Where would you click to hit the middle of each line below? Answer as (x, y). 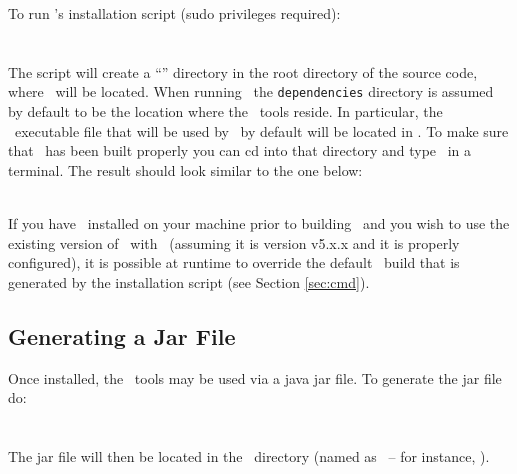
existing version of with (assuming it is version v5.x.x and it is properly (234, 242)
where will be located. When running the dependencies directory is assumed (251, 91)
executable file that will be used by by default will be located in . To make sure (261, 130)
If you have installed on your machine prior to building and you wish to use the (259, 223)
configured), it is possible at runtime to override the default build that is (234, 262)
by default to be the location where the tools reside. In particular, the (225, 111)
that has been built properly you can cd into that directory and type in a (240, 150)
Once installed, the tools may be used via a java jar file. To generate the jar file (255, 377)
